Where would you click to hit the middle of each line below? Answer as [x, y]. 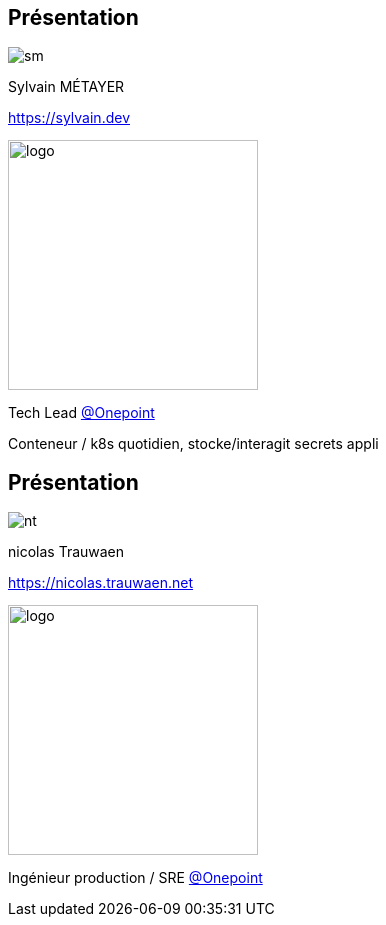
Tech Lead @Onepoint [81, 413]
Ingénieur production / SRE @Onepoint [135, 878]
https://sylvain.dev [69, 118]
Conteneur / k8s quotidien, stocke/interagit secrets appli [193, 444]
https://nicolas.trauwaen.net [101, 583]
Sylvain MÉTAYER [66, 87]
